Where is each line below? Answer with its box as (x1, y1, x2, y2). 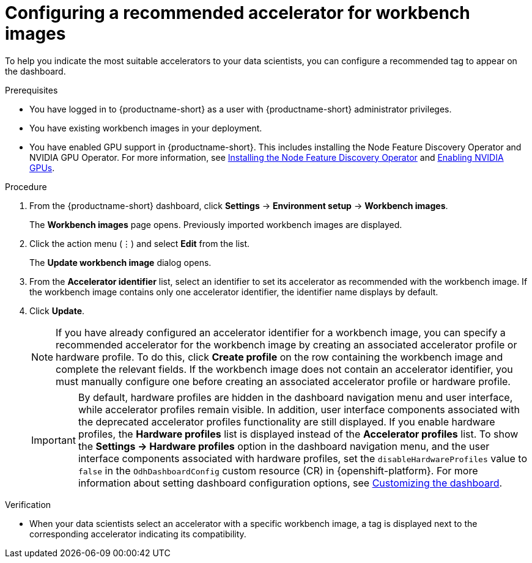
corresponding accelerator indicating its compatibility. (29, 528, 246, 539)
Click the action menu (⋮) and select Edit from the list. (29, 238, 250, 249)
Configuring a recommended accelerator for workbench (5, 2, 470, 23)
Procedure (5, 181, 47, 192)
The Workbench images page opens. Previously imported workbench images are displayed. (29, 219, 402, 230)
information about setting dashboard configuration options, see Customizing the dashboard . (78, 476, 503, 489)
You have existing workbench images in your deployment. (29, 122, 262, 133)
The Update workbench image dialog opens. (29, 257, 212, 268)
